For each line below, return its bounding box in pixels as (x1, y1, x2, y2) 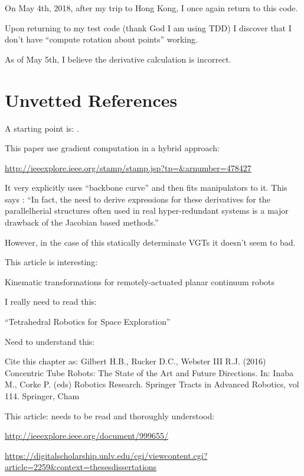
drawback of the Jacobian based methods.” (5, 216, 159, 229)
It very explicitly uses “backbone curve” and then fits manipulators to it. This (5, 181, 287, 194)
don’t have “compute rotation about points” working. (5, 33, 198, 45)
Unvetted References (5, 87, 178, 112)
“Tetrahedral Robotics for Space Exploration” (5, 315, 171, 328)
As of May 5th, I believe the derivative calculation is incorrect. (5, 53, 231, 65)
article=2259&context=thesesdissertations (5, 461, 157, 473)
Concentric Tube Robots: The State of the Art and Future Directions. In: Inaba (5, 366, 293, 379)
